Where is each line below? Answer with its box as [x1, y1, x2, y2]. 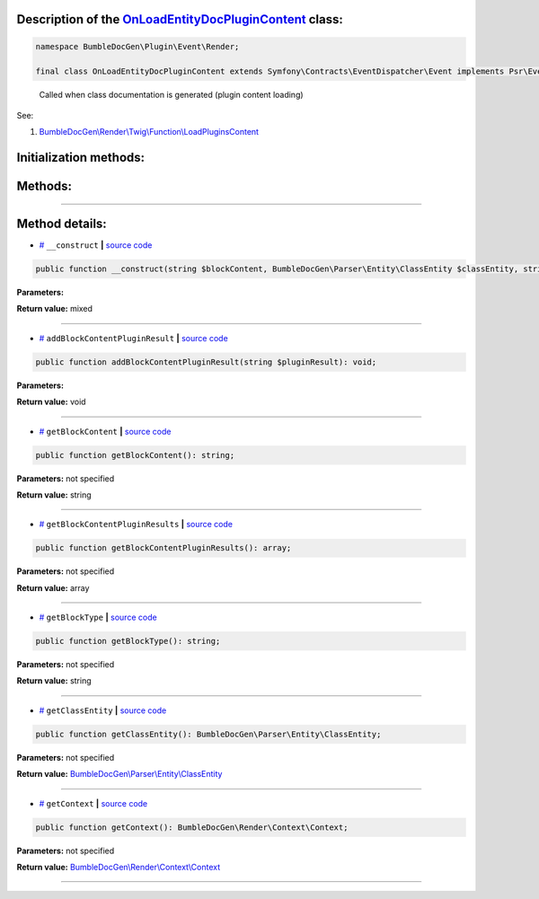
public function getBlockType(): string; [35, 636, 221, 647]
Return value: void [16, 396, 86, 408]
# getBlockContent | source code [39, 426, 172, 436]
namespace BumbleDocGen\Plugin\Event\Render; [35, 41, 240, 51]
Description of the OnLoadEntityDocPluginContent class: [16, 12, 343, 27]
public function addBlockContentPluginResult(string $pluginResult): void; [35, 357, 377, 367]
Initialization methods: [16, 149, 146, 165]
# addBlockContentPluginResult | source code [39, 332, 228, 343]
